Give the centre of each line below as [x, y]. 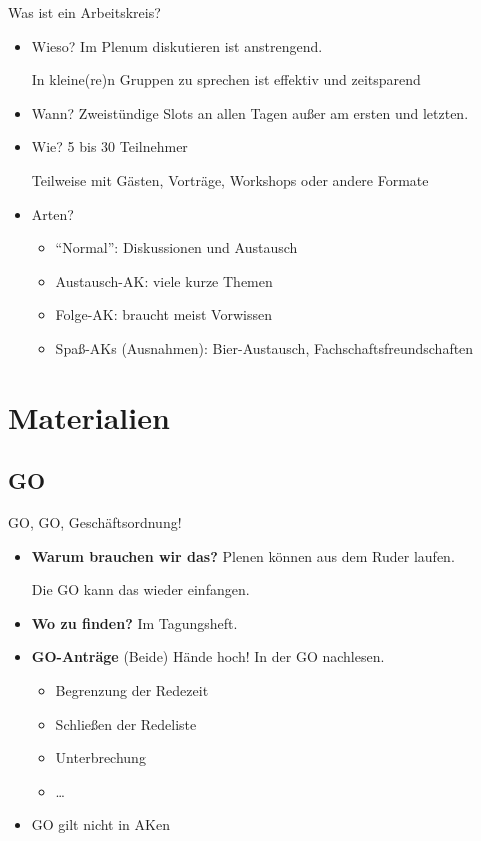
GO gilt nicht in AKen [100, 824]
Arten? [52, 213]
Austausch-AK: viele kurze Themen [164, 280]
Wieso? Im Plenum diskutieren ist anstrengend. [177, 45]
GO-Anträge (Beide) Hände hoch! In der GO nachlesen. [208, 656]
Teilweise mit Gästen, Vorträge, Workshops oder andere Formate [230, 179]
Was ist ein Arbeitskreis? [84, 12]
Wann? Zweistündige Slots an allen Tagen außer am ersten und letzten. [250, 112]
